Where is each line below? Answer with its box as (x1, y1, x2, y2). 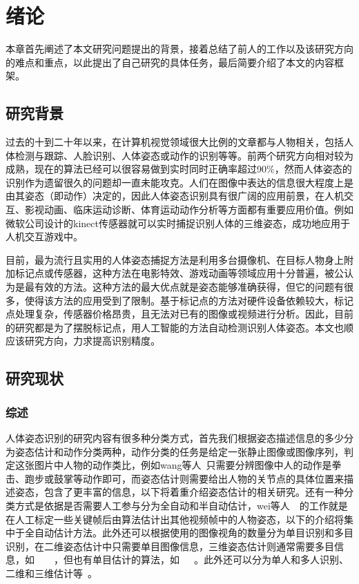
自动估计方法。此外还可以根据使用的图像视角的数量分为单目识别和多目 (34, 525, 353, 540)
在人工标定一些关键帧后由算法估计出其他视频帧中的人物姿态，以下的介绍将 (6, 512, 344, 526)
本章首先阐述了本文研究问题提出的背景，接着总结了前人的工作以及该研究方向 (6, 41, 353, 56)
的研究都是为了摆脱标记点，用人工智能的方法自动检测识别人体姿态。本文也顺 (6, 320, 353, 334)
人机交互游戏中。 (6, 229, 83, 244)
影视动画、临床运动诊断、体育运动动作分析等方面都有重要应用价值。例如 (24, 202, 353, 217)
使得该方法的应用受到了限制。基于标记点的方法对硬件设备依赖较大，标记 (24, 293, 353, 307)
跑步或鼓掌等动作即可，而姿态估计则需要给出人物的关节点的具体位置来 (24, 471, 344, 485)
